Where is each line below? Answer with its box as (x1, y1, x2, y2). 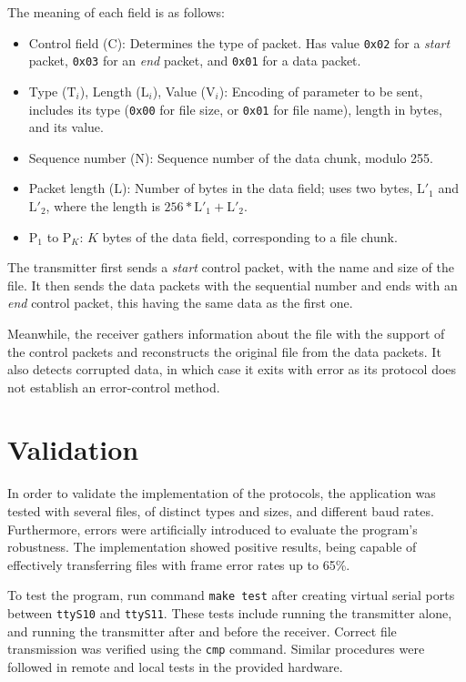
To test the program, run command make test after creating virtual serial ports (7, 585, 455, 605)
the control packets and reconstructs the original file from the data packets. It (7, 341, 441, 361)
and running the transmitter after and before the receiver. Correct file (7, 621, 397, 640)
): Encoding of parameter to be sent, (218, 81, 423, 100)
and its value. (28, 117, 104, 137)
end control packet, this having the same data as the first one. (7, 293, 353, 312)
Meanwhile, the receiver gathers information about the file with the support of (7, 323, 445, 342)
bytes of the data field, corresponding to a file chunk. (102, 227, 398, 246)
